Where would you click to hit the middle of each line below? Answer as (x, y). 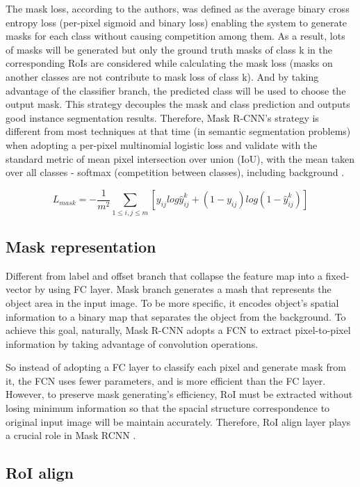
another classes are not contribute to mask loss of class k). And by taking (162, 76)
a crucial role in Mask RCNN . (71, 435)
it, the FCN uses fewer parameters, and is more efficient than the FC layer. (166, 380)
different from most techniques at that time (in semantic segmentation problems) (178, 131)
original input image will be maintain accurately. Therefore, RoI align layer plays (178, 421)
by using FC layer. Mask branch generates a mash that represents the (183, 289)
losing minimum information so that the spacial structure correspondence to (168, 408)
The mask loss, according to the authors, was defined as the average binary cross (178, 8)
